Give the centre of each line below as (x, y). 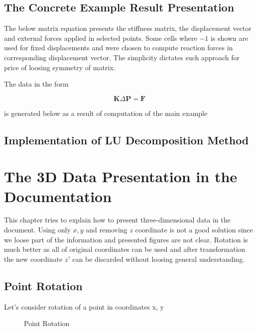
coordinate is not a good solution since (194, 230)
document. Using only (37, 230)
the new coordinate (33, 259)
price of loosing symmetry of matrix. (60, 67)
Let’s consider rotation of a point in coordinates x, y (84, 306)
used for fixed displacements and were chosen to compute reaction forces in (119, 48)
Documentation (58, 196)
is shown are (229, 38)
